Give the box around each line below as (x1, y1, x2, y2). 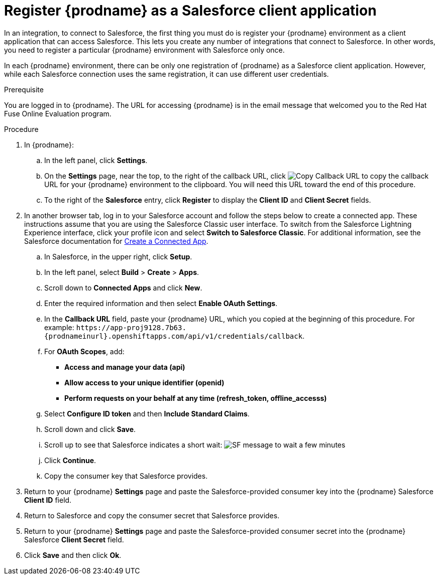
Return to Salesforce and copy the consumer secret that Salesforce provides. (24, 511, 280, 520)
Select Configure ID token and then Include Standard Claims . (44, 409, 250, 418)
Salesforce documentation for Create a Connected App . (24, 236, 208, 245)
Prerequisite (4, 85, 44, 94)
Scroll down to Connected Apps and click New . (44, 283, 202, 292)
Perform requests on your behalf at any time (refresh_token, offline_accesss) (64, 393, 327, 402)
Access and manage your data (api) (64, 362, 185, 371)
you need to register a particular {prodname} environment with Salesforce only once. (4, 45, 285, 54)
